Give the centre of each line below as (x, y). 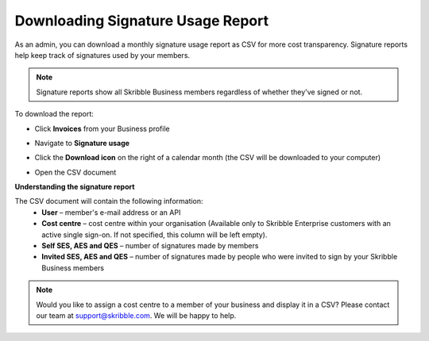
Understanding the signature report (75, 187)
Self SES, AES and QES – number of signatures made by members (150, 246)
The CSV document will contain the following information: (109, 201)
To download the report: (54, 114)
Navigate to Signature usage (82, 143)
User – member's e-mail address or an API (111, 212)
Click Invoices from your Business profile (102, 128)
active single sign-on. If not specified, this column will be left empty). (155, 235)
